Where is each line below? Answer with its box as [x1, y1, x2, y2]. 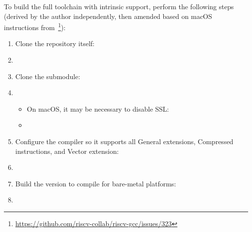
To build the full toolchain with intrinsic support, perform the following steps [4, 1, 234, 11]
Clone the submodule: [15, 71, 80, 81]
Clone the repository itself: [15, 38, 94, 49]
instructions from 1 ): [4, 21, 66, 32]
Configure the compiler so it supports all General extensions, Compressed [15, 136, 234, 146]
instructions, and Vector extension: [15, 146, 119, 156]
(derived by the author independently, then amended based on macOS [4, 11, 212, 21]
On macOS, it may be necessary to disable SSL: [27, 103, 169, 114]
